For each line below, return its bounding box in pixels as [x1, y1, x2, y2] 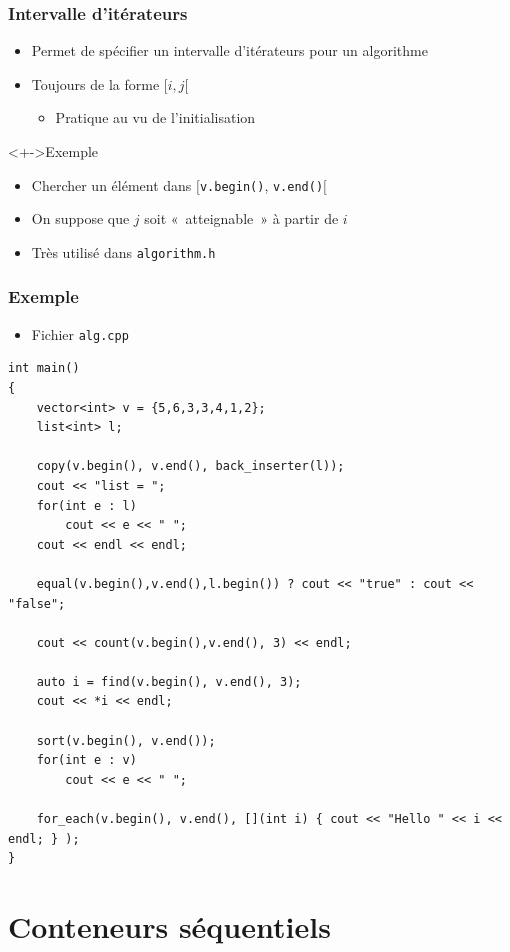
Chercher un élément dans [31, 174, 192, 195]
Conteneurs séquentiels [8, 906, 331, 946]
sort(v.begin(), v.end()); [36, 733, 216, 748]
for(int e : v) [36, 753, 137, 768]
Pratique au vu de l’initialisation [55, 107, 256, 128]
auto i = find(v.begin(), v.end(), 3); [36, 674, 302, 689]
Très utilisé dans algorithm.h [31, 241, 216, 262]
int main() [8, 361, 80, 376]
